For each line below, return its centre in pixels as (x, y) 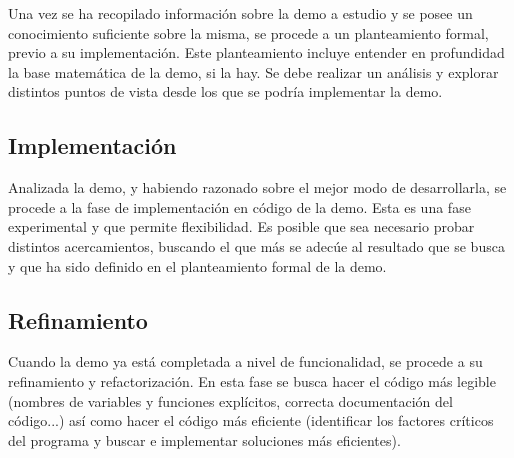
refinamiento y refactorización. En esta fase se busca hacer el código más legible (252, 380)
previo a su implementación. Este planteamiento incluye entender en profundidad (256, 52)
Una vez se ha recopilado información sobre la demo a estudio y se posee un (240, 13)
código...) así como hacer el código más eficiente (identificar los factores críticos (251, 420)
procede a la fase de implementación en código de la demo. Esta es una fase (239, 206)
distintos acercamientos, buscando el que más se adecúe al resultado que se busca (256, 245)
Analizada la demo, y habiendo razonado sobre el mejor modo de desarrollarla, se (257, 187)
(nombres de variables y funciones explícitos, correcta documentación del (230, 400)
